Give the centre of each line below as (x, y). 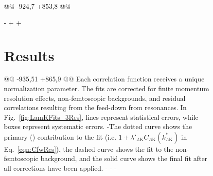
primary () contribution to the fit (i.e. (60, 136)
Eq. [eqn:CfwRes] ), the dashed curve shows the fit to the (89, 149)
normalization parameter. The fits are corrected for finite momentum (106, 88)
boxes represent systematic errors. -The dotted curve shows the (98, 126)
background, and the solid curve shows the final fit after (124, 158)
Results (29, 56)
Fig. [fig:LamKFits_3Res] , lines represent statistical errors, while (101, 117)
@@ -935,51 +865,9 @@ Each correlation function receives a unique (104, 79)
